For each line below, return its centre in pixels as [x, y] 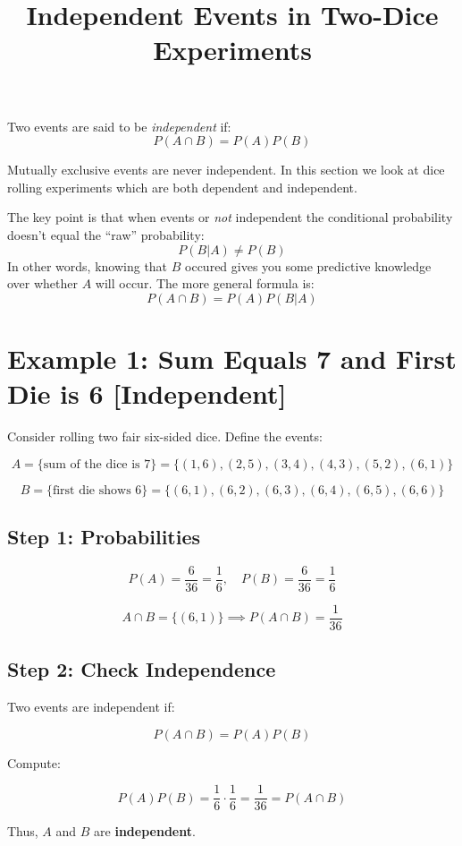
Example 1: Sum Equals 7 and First [232, 358]
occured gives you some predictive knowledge [308, 265]
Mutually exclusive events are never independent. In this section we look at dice [226, 170]
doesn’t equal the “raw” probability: [106, 234]
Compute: [34, 762]
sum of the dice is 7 [97, 464]
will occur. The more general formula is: [205, 283]
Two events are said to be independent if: [119, 126]
